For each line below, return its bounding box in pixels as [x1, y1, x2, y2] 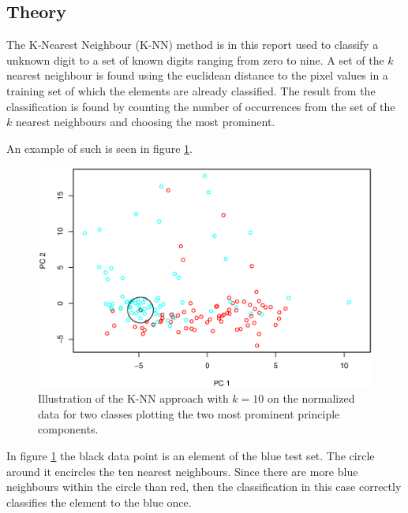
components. [38, 421, 99, 437]
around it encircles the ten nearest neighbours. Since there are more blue [6, 463, 358, 479]
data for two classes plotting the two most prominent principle [38, 405, 340, 422]
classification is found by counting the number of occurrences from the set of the [6, 98, 395, 114]
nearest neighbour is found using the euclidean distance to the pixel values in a [6, 67, 388, 84]
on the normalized [267, 390, 355, 407]
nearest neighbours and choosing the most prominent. [15, 113, 275, 130]
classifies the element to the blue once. [6, 493, 192, 510]
